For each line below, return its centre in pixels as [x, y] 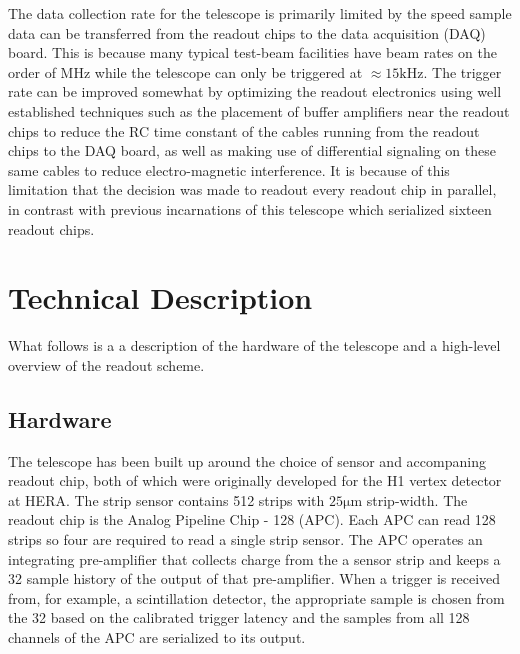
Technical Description [160, 297]
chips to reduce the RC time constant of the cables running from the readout [244, 130]
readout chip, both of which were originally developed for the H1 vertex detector [255, 480]
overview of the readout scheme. [106, 364]
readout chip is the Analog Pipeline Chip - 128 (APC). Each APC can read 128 [252, 519]
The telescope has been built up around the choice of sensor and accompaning [247, 460]
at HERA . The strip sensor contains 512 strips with [166, 499]
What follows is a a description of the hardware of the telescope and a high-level [254, 345]
